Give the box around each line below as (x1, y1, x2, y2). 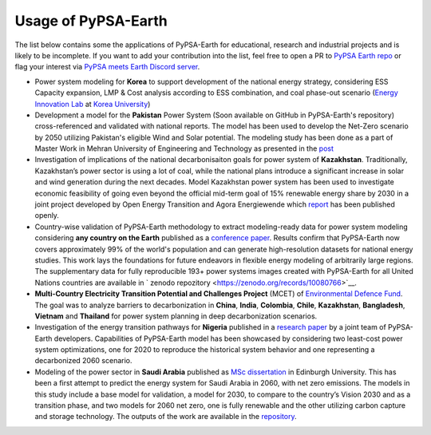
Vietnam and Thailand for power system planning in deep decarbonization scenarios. (34, 311, 318, 321)
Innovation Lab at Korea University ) (34, 99, 151, 109)
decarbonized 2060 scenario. (34, 356, 132, 366)
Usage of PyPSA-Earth (14, 12, 168, 30)
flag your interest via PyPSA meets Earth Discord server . (14, 62, 200, 72)
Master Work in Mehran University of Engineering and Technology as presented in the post (34, 144, 334, 153)
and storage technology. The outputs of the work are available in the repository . (34, 412, 297, 421)
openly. (34, 211, 60, 220)
